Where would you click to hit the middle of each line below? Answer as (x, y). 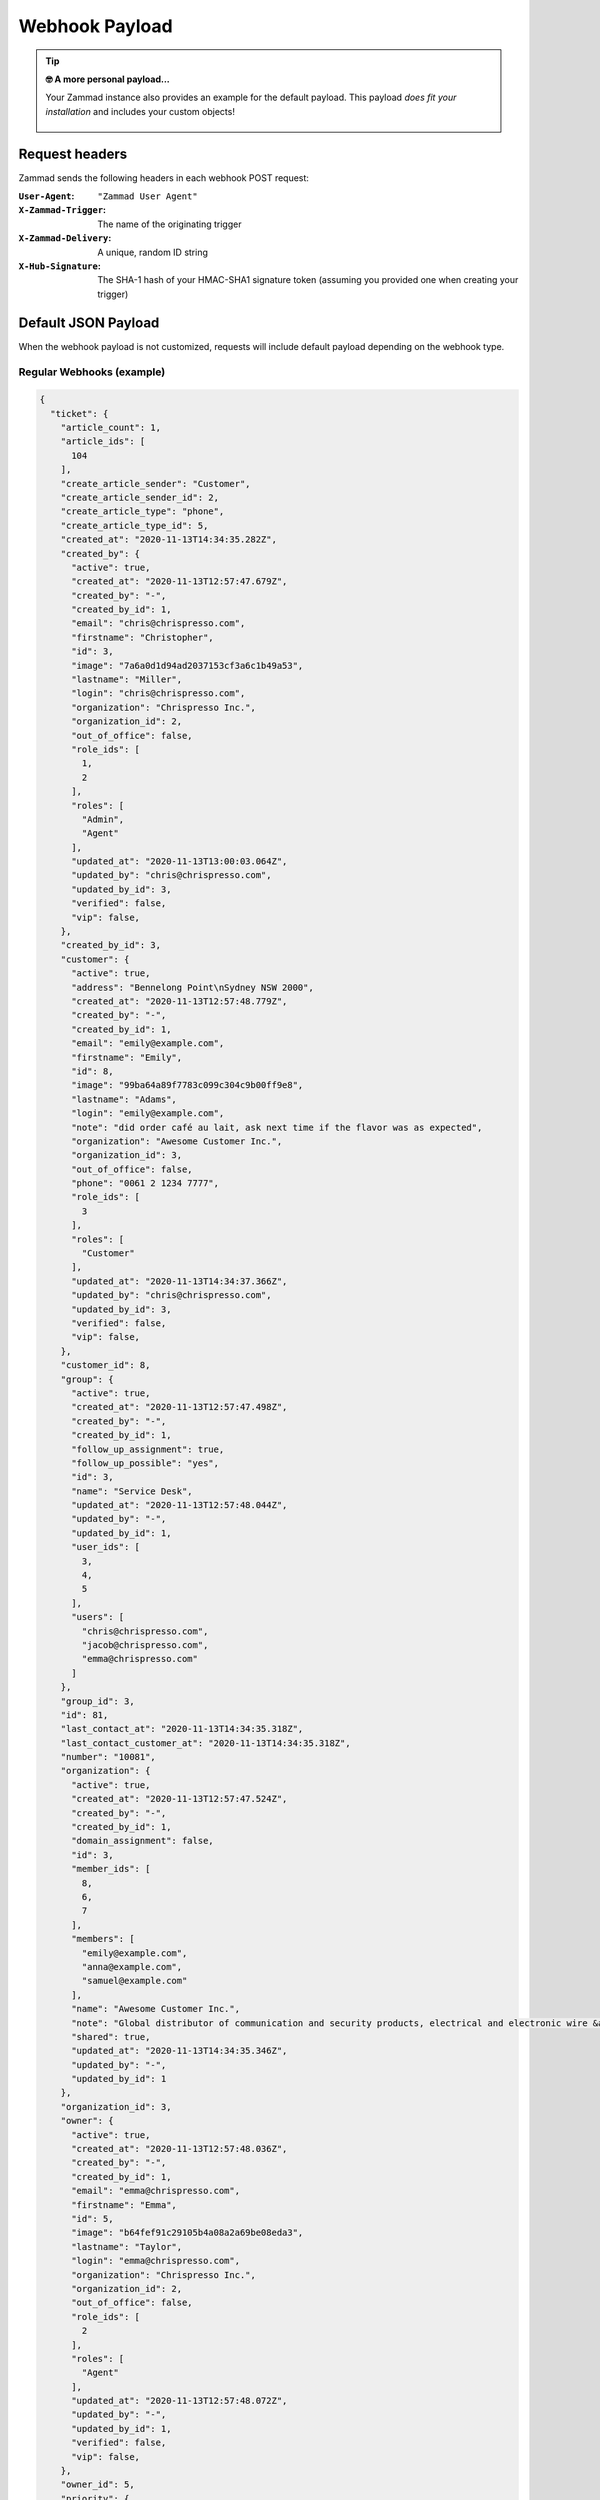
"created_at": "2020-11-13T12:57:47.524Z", (179, 1799)
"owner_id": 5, (97, 2484)
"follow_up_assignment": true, (148, 1449)
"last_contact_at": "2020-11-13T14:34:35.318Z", (182, 1729)
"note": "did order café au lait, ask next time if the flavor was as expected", (277, 1127)
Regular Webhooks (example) (92, 372)
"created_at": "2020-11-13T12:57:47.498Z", (179, 1407)
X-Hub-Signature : (60, 266)
